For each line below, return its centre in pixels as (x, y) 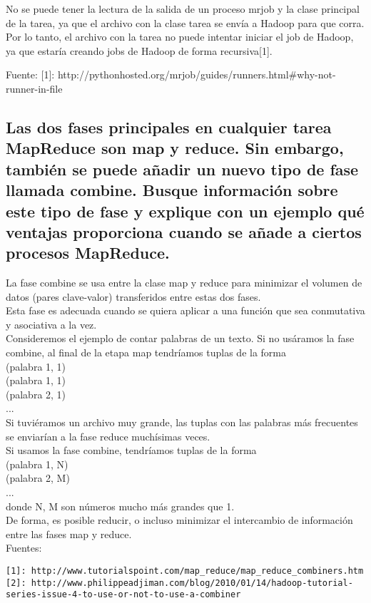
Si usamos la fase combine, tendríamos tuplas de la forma (131, 450)
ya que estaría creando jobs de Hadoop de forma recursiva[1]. (139, 50)
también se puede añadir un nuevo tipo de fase (182, 169)
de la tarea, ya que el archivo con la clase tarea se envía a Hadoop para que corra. (185, 22)
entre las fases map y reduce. (69, 534)
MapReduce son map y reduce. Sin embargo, (175, 148)
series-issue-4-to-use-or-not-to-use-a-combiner (123, 595)
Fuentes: (24, 548)
